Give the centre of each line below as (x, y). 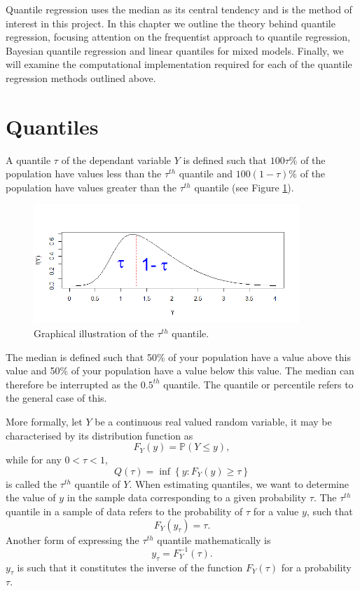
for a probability (316, 567)
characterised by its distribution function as (99, 435)
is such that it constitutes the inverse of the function (130, 567)
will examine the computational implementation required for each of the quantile (179, 64)
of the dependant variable (116, 159)
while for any (34, 460)
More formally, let (44, 422)
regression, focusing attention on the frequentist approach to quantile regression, (178, 37)
